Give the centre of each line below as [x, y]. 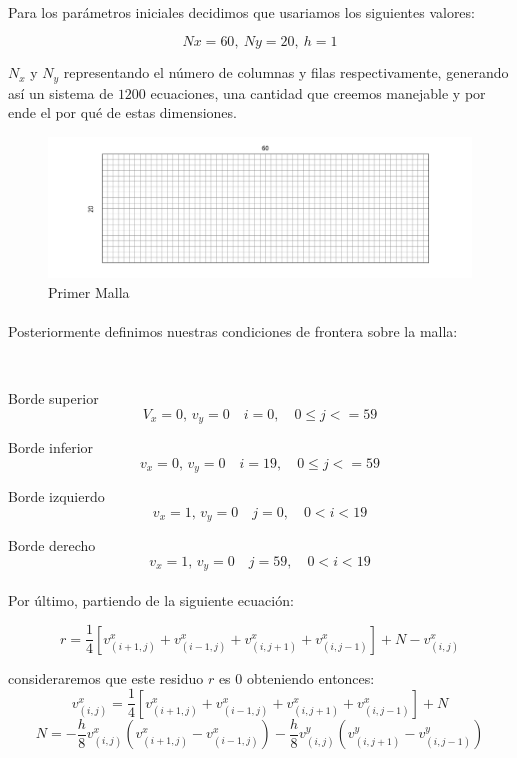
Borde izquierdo [56, 496]
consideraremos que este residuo [106, 677]
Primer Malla [89, 291]
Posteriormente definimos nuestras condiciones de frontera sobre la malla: [233, 330]
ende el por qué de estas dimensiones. [122, 112]
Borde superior [53, 397]
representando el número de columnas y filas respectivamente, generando [286, 72]
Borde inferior [51, 447]
